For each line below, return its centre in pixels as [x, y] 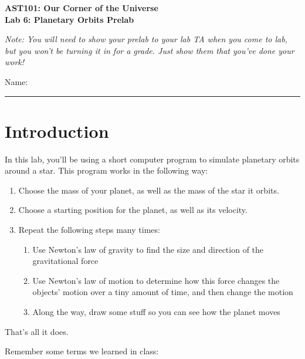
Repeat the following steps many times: [89, 230]
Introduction [57, 131]
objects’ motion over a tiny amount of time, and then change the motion [163, 292]
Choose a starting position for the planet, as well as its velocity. [133, 210]
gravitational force [65, 261]
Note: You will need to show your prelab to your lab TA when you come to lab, [146, 39]
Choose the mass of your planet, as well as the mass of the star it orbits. [149, 190]
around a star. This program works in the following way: [106, 170]
